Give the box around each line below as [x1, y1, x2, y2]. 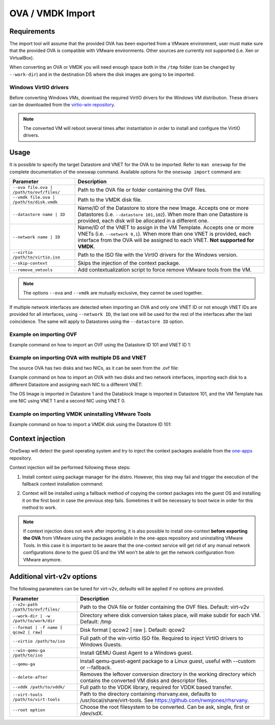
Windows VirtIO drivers [9, 84, 69, 91]
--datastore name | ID [12, 211, 66, 217]
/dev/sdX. [79, 710, 103, 717]
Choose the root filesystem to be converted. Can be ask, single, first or [79, 703, 250, 710]
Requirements [9, 27, 56, 36]
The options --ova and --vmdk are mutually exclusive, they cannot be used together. [23, 290, 203, 296]
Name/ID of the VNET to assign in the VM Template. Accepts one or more [77, 224, 254, 231]
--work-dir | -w [12, 613, 50, 619]
